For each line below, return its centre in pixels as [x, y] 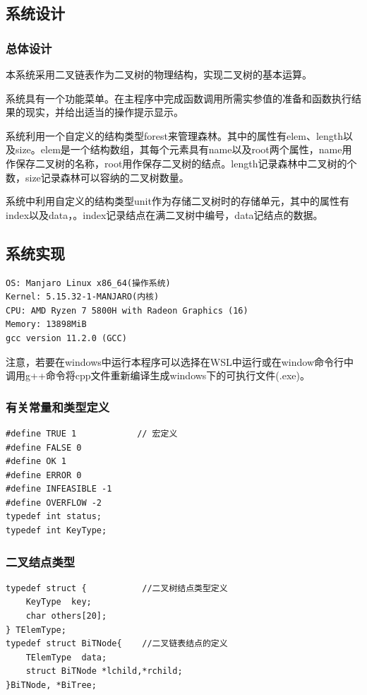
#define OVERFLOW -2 [54, 503]
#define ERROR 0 [44, 475]
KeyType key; [59, 602]
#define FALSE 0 [44, 447]
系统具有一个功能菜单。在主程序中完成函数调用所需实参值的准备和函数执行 [179, 98]
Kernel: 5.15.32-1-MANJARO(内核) [83, 297]
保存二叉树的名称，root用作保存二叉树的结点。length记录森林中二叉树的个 [186, 163]
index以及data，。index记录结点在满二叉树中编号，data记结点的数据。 [164, 214]
